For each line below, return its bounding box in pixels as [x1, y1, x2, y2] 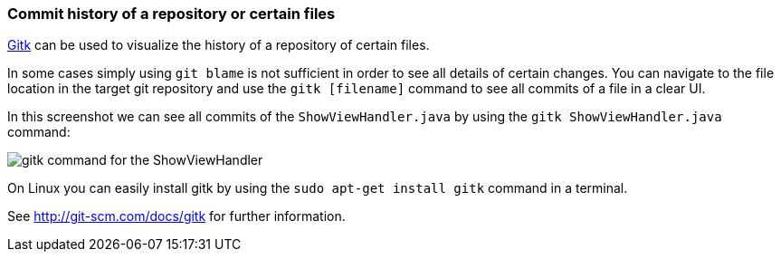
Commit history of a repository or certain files [7, 5, 336, 23]
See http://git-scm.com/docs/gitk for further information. [7, 208, 346, 225]
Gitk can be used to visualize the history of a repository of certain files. [7, 37, 430, 53]
